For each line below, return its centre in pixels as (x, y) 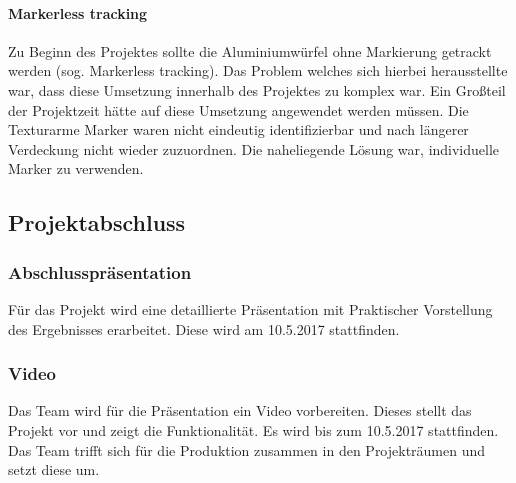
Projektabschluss (97, 222)
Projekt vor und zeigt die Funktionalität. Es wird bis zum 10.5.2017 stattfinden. (253, 429)
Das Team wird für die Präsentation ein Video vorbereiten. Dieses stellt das (240, 410)
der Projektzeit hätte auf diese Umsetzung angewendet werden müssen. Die (238, 109)
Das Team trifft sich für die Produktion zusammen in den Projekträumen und (247, 449)
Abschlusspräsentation (100, 271)
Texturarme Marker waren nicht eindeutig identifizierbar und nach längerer (238, 129)
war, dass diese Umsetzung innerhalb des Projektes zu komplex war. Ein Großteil (257, 89)
